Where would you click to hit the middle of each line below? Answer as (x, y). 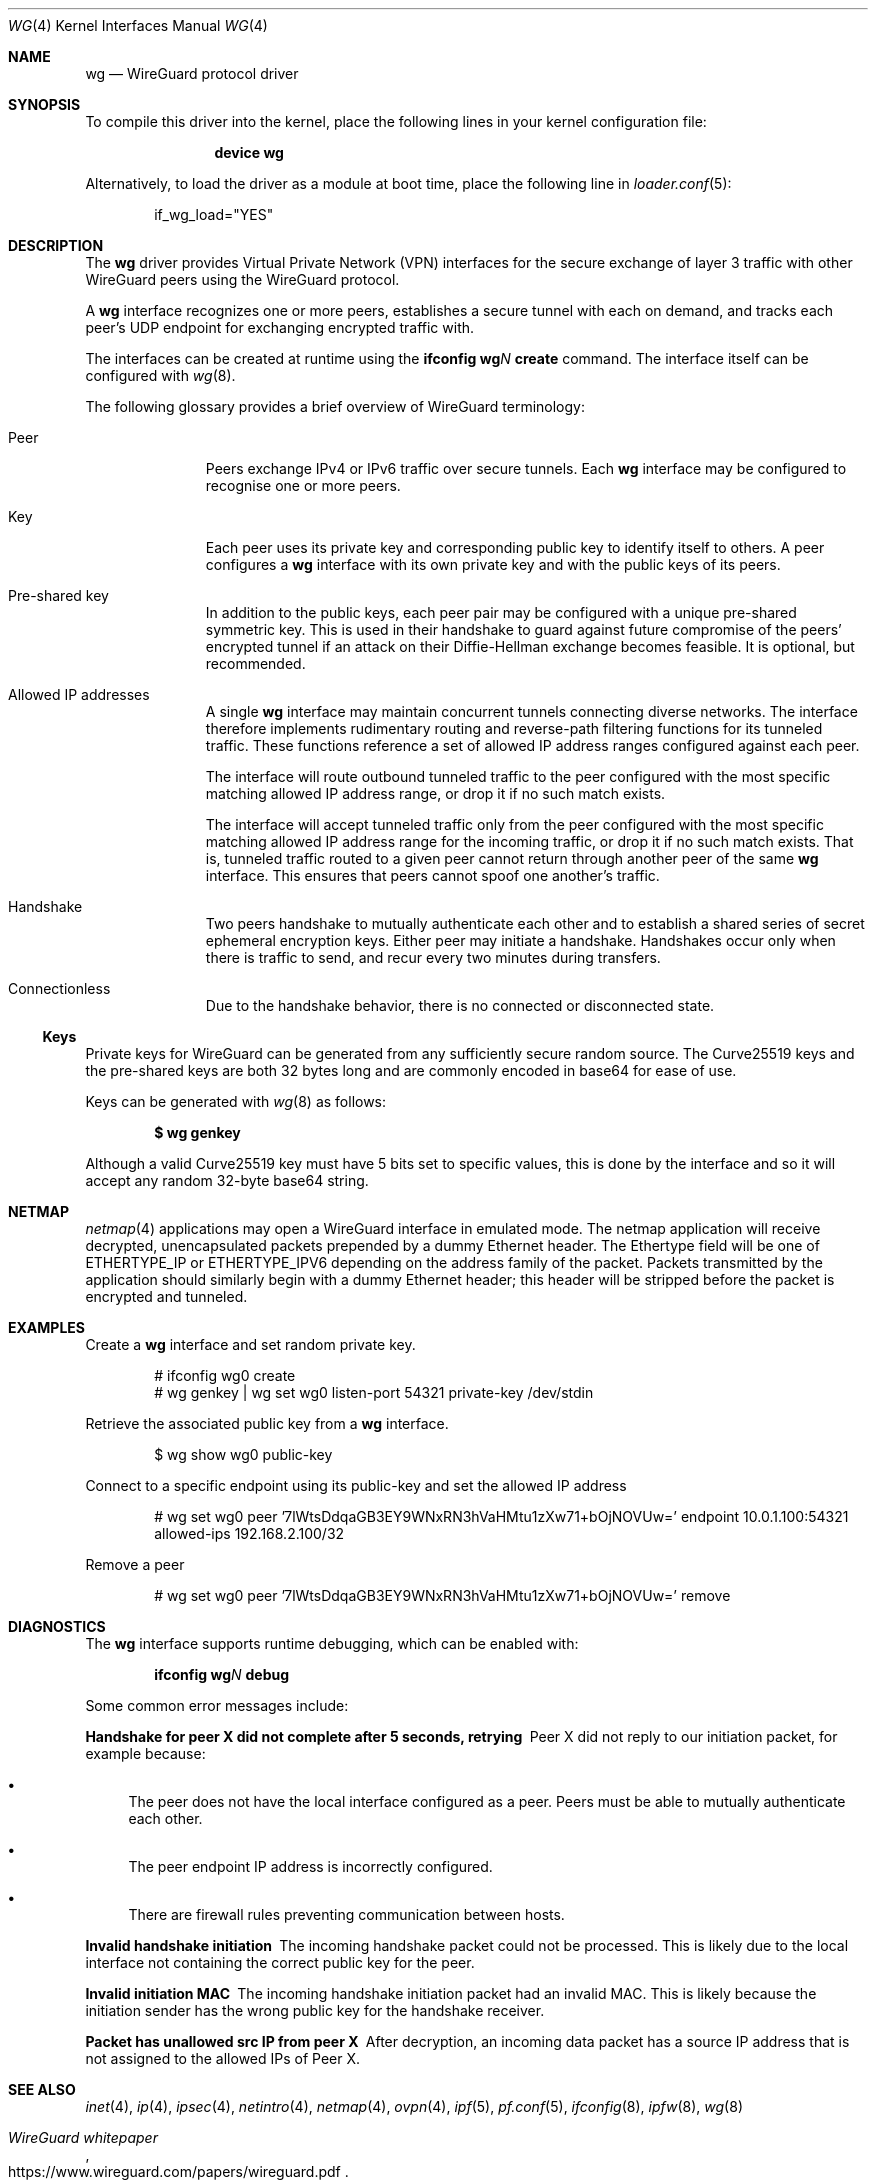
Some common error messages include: (217, 1705)
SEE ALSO (42, 2089)
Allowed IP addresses (79, 694)
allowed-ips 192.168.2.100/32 (249, 1533)
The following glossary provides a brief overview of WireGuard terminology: (335, 406)
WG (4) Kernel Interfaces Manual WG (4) (138, 25)
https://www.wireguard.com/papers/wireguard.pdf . (178, 2171)
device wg (249, 152)
